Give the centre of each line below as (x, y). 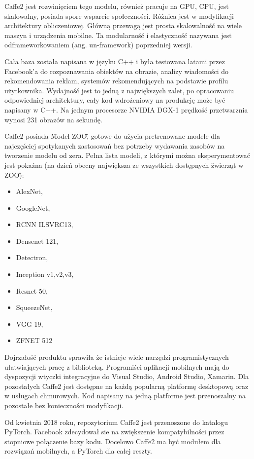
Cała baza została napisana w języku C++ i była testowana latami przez (115, 61)
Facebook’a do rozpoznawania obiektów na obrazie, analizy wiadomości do (116, 71)
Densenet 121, (37, 241)
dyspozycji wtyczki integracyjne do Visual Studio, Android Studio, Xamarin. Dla (127, 376)
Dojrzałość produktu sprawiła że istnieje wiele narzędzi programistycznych (117, 357)
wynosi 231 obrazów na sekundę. (53, 119)
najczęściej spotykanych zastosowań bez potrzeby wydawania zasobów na (115, 145)
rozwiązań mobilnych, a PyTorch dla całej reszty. (78, 451)
